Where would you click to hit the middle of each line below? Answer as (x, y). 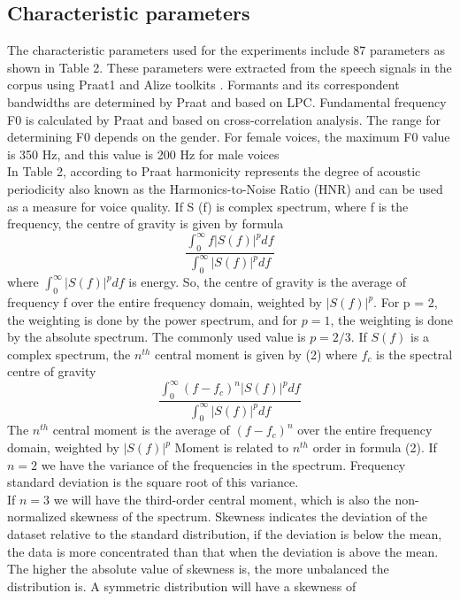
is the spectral (414, 354)
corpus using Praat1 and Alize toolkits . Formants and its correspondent (203, 85)
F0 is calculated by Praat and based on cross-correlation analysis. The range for (224, 119)
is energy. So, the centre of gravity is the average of (268, 282)
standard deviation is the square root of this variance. (153, 482)
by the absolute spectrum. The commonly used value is (157, 337)
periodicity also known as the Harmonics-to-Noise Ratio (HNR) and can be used (225, 188)
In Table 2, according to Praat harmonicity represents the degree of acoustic (214, 171)
